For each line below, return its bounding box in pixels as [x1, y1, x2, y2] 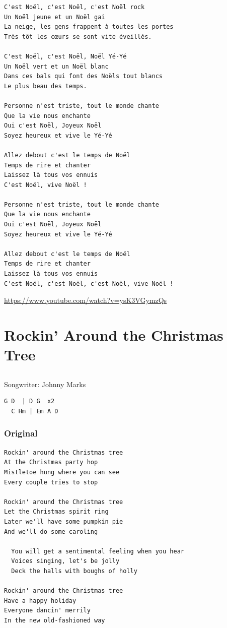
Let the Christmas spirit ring [4, 508, 109, 516]
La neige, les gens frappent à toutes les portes [4, 23, 174, 31]
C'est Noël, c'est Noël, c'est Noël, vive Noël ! [4, 280, 174, 287]
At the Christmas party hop [4, 459, 98, 466]
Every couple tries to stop [4, 478, 98, 486]
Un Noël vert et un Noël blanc [4, 62, 109, 70]
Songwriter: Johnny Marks [4, 379, 86, 389]
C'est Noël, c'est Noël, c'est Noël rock [4, 4, 145, 11]
